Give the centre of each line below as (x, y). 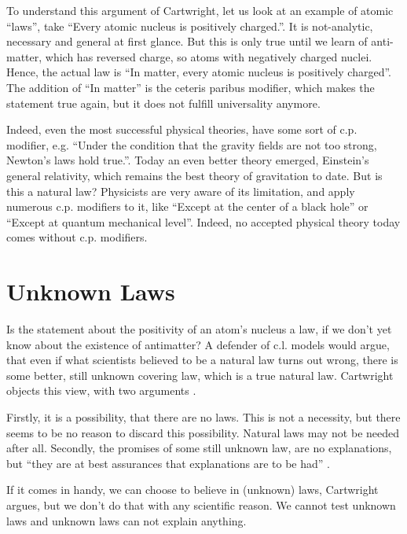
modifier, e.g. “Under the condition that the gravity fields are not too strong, (192, 144)
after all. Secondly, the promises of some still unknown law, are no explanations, (199, 448)
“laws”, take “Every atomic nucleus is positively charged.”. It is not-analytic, (190, 26)
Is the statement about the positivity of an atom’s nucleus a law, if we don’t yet (199, 329)
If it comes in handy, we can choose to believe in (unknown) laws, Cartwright (192, 490)
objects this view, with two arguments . (101, 390)
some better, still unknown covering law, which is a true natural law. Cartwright (200, 375)
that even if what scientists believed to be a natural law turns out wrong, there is (202, 360)
